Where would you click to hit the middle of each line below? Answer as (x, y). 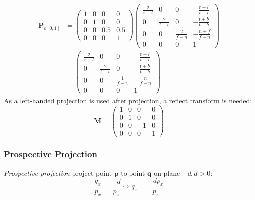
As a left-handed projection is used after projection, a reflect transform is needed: (128, 100)
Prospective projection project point (58, 173)
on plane (167, 173)
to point (133, 173)
